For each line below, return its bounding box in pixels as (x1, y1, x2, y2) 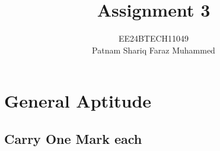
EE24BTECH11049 (118, 32, 189, 45)
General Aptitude (4, 89, 152, 113)
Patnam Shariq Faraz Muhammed (92, 43, 215, 56)
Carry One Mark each (4, 129, 142, 147)
